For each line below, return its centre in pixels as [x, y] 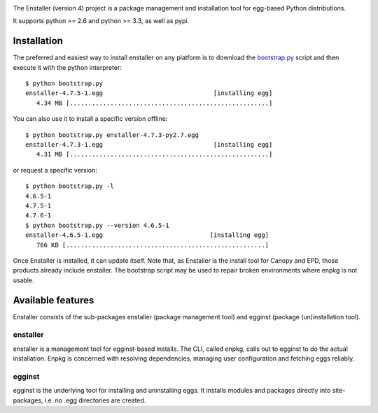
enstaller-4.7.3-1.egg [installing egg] [149, 145]
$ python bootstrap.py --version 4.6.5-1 [97, 225]
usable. [23, 280]
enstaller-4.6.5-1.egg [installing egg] [147, 235]
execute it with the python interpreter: [67, 67]
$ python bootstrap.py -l [70, 186]
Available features [54, 300]
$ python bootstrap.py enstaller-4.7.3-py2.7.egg [112, 135]
